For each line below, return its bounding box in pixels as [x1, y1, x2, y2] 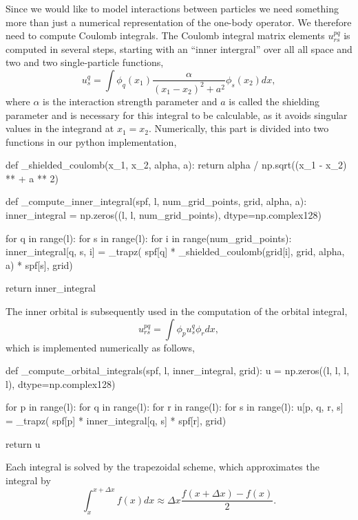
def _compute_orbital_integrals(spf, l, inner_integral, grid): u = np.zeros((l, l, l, [6, 363, 350, 378]
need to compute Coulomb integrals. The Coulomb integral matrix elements [6, 28, 325, 43]
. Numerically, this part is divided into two [148, 121, 329, 136]
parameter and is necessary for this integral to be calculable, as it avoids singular [6, 107, 348, 122]
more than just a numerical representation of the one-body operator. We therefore [6, 14, 352, 29]
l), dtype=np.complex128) [6, 376, 116, 391]
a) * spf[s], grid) [6, 257, 73, 272]
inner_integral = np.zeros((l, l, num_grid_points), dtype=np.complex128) [6, 208, 322, 222]
